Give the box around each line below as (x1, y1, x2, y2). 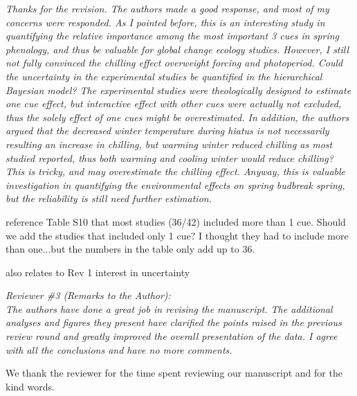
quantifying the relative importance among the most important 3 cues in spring (6, 28, 339, 43)
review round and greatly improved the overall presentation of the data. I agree (6, 329, 338, 343)
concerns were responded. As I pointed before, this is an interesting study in (6, 15, 325, 29)
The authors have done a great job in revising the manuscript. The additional (6, 301, 333, 316)
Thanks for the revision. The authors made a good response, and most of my (6, 1, 329, 15)
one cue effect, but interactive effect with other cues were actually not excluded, (6, 96, 342, 111)
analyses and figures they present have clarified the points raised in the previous (6, 315, 342, 330)
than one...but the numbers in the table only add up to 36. (6, 242, 255, 256)
